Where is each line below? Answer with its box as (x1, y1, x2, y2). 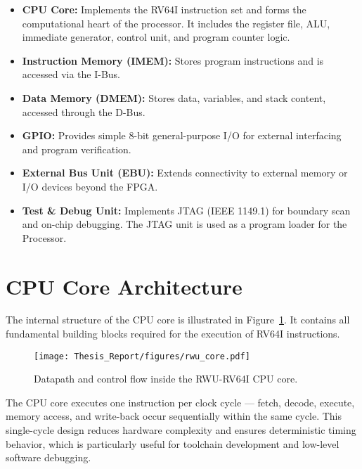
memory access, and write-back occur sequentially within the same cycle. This (6, 409, 342, 423)
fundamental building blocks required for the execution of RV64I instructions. (6, 326, 340, 341)
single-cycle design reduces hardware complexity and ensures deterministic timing (6, 423, 356, 437)
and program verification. (22, 141, 131, 156)
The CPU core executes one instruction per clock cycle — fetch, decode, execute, (6, 394, 355, 409)
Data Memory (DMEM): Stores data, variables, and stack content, (22, 90, 326, 105)
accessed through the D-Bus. (22, 104, 146, 119)
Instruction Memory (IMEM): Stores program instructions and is (22, 53, 324, 68)
